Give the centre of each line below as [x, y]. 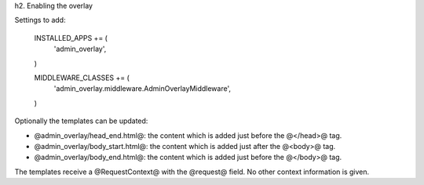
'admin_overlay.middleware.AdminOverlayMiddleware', [143, 89]
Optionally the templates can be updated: [81, 121]
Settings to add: [40, 20]
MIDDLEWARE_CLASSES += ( [82, 78]
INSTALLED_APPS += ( [71, 38]
